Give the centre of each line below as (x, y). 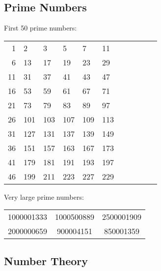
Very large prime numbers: (44, 196)
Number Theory (46, 260)
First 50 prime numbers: (40, 28)
